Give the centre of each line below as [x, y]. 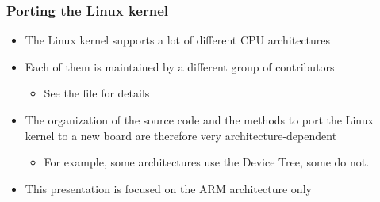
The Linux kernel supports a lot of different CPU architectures [178, 40]
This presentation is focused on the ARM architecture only [168, 188]
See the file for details [97, 93]
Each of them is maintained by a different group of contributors [180, 66]
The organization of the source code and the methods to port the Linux [199, 120]
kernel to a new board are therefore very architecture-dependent [181, 135]
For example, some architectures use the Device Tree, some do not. [207, 162]
